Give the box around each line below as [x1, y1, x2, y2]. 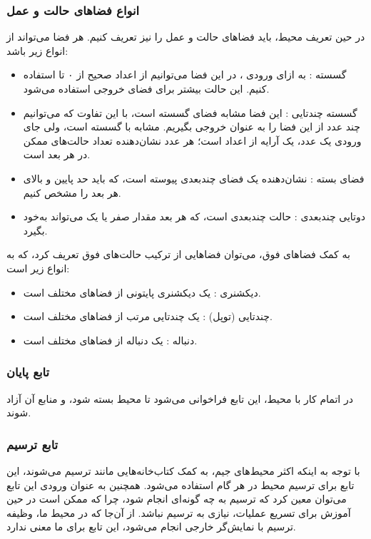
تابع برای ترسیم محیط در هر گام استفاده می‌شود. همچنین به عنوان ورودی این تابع [6, 477, 355, 492]
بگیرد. [23, 222, 48, 237]
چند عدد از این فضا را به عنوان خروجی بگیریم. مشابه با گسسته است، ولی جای [23, 119, 360, 134]
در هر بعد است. [23, 147, 91, 162]
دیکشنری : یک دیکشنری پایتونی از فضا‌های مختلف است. [23, 284, 261, 299]
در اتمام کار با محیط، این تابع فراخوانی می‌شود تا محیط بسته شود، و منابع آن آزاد [6, 391, 353, 406]
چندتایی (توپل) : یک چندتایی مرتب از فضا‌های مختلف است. [23, 309, 273, 324]
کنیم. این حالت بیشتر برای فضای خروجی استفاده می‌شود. [23, 81, 270, 96]
